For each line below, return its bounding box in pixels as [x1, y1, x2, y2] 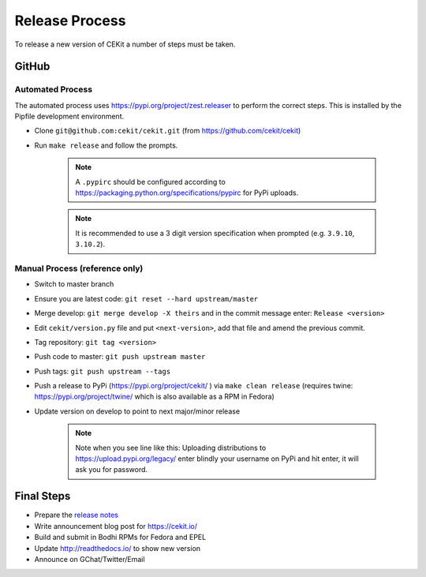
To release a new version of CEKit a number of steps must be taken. [14, 39, 236, 49]
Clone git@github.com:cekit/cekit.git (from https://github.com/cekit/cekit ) [34, 126, 301, 136]
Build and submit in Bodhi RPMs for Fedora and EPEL [34, 533, 207, 542]
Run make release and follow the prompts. [34, 141, 178, 150]
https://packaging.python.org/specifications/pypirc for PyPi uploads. [75, 188, 299, 197]
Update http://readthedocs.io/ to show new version [34, 543, 201, 553]
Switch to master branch [34, 279, 114, 289]
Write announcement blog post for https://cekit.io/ [34, 521, 197, 530]
